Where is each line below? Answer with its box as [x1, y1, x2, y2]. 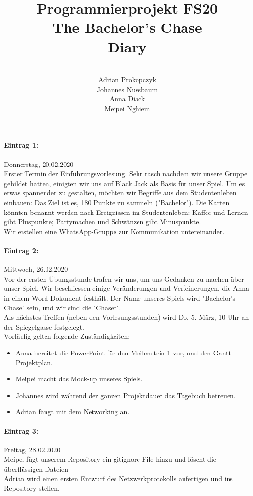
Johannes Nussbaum [96, 84, 158, 94]
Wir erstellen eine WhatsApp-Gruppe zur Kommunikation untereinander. [4, 226, 225, 236]
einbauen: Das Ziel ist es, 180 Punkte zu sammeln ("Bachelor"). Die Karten [4, 197, 230, 208]
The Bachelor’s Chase [52, 17, 202, 37]
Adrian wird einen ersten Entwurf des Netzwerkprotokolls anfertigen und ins [4, 473, 233, 483]
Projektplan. [15, 357, 53, 367]
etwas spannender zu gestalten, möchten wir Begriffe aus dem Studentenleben [4, 188, 237, 198]
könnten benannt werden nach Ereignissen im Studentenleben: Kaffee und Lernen [4, 207, 248, 217]
